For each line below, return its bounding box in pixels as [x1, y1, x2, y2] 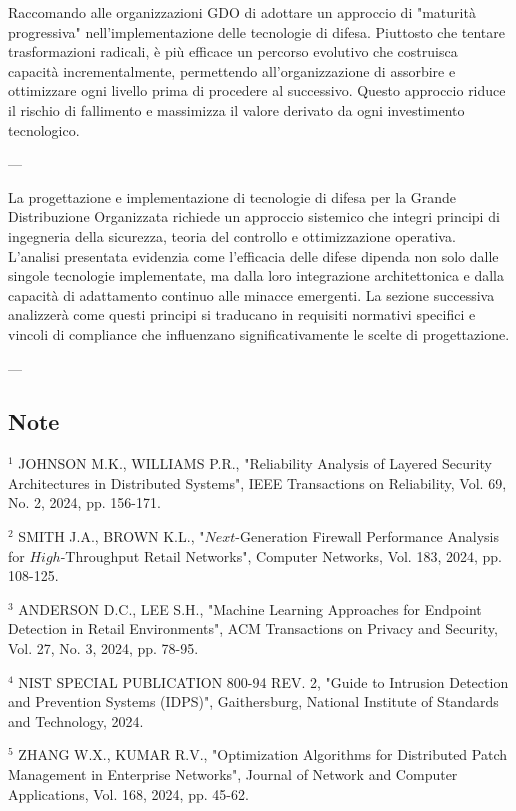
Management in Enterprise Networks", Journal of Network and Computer [8, 764, 458, 785]
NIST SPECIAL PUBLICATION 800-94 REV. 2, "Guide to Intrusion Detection [18, 671, 509, 692]
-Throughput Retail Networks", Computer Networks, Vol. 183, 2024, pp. [60, 545, 502, 566]
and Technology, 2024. [8, 710, 144, 731]
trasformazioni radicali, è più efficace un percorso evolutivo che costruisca [8, 41, 458, 62]
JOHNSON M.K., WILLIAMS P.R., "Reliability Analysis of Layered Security [18, 453, 492, 474]
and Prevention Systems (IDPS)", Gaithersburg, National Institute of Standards [8, 691, 499, 712]
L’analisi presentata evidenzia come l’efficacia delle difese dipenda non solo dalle [8, 245, 499, 266]
